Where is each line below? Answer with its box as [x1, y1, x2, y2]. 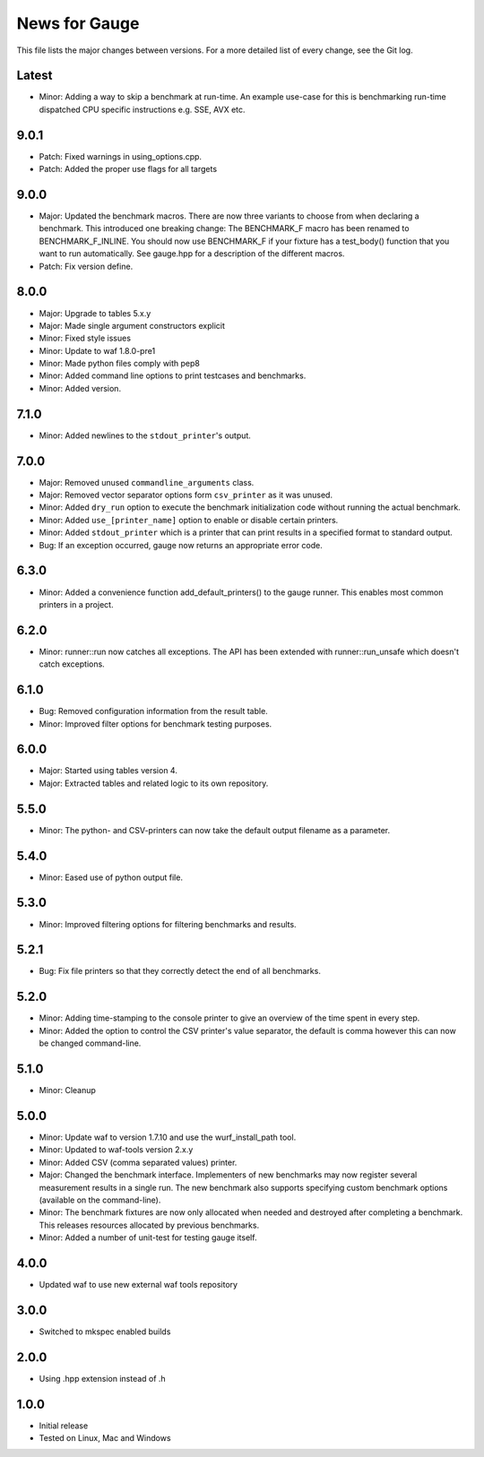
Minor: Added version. [39, 383, 121, 393]
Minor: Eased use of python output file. [39, 872, 184, 883]
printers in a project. [39, 599, 114, 609]
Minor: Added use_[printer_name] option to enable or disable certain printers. [39, 514, 339, 525]
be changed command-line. [39, 1038, 142, 1048]
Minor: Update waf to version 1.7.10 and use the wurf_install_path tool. [39, 1132, 297, 1142]
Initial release [39, 1420, 89, 1431]
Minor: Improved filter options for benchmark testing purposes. [39, 718, 272, 729]
